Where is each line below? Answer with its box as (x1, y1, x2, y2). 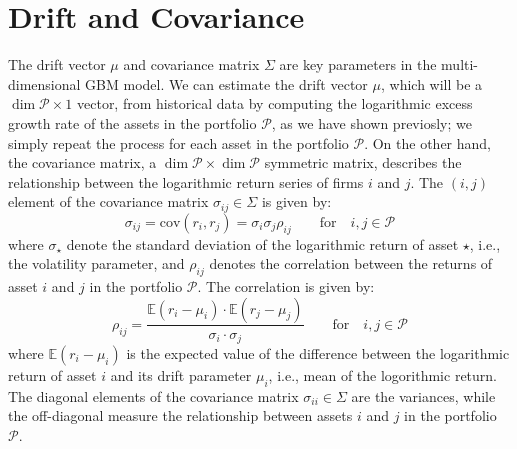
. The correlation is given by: (197, 275, 375, 296)
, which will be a (380, 73, 483, 94)
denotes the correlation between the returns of (209, 253, 493, 274)
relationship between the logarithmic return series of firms (8, 171, 364, 192)
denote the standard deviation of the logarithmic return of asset (66, 233, 459, 254)
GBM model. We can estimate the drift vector (85, 73, 368, 94)
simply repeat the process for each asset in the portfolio (8, 132, 349, 153)
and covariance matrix (123, 54, 260, 75)
